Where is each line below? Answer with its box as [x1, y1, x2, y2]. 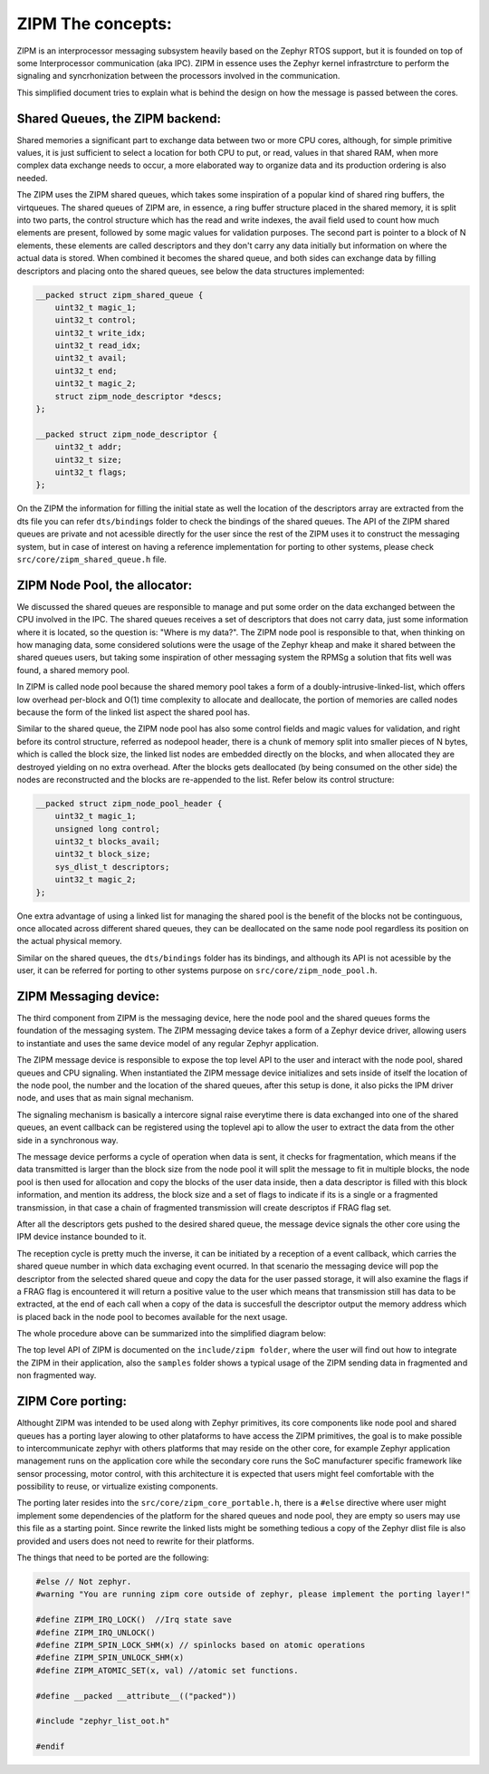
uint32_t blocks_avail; [54, 836, 160, 847]
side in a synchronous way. [16, 1134, 119, 1145]
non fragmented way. [16, 1370, 97, 1381]
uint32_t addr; [54, 442, 122, 452]
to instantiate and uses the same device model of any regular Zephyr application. [16, 1037, 319, 1048]
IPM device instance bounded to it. [16, 1231, 147, 1242]
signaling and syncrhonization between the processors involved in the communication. [16, 71, 340, 82]
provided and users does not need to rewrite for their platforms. [16, 1536, 254, 1547]
